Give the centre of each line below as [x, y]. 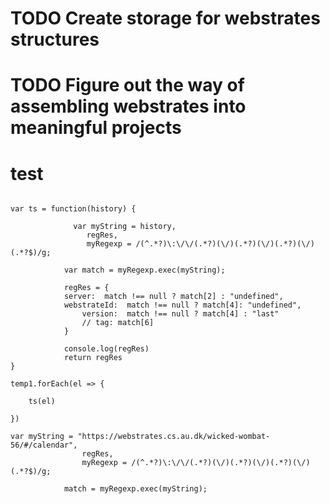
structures [55, 39]
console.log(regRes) [106, 349]
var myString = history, [125, 227]
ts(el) [42, 402]
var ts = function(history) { [73, 209]
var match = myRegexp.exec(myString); [144, 270]
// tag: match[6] [118, 323]
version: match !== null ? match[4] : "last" [180, 314]
